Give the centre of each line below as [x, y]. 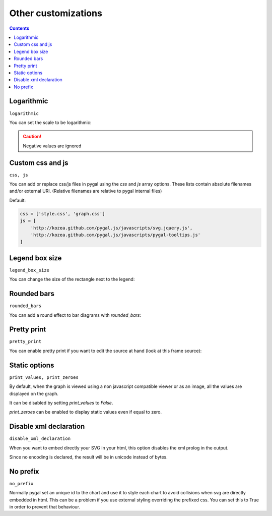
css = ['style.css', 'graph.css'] [62, 214]
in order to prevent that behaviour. [45, 507]
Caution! [32, 137]
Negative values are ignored [52, 146]
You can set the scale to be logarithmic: [50, 122]
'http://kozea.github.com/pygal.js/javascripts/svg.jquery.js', [112, 228]
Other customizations [56, 13]
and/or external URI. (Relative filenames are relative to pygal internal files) [86, 191]
